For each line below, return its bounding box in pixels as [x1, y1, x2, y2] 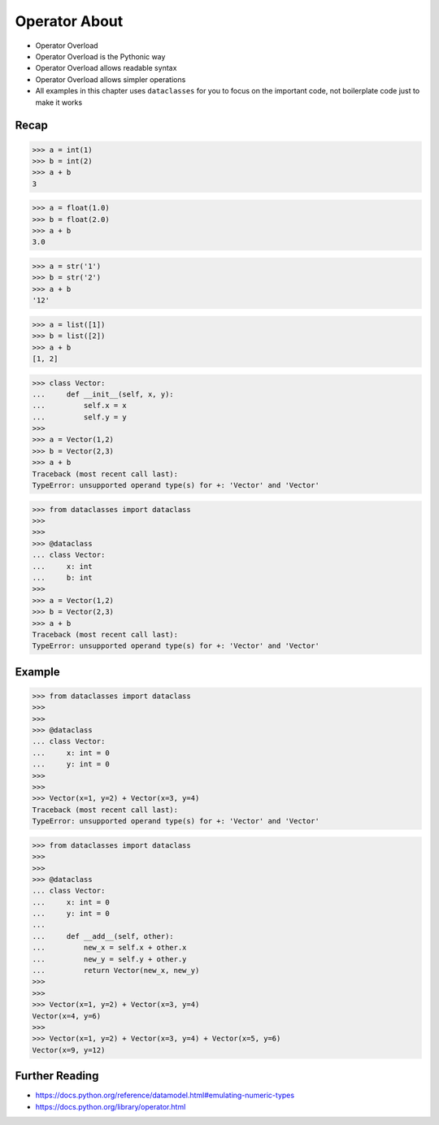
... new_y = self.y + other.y [32, 954, 187, 963]
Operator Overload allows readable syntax [35, 63, 177, 73]
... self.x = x [32, 401, 128, 410]
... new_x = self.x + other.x [32, 943, 187, 953]
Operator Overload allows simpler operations [35, 74, 186, 85]
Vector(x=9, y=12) [32, 1045, 106, 1054]
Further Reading [15, 1069, 99, 1083]
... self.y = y [32, 412, 128, 422]
